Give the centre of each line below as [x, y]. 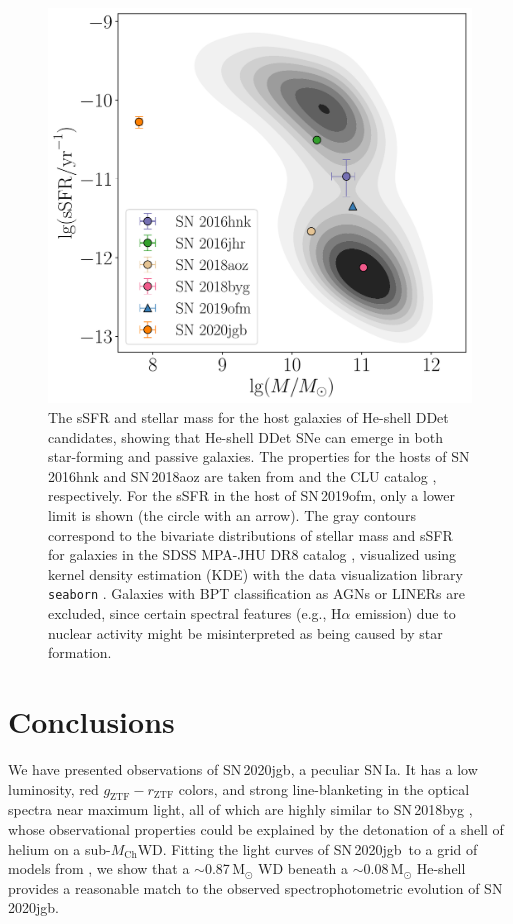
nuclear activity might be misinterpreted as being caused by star [245, 632]
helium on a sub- [59, 848]
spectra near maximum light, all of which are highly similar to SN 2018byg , [240, 809]
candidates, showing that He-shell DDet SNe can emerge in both [245, 436]
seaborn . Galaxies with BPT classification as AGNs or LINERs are [256, 593]
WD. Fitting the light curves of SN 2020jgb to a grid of [307, 848]
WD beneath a [303, 868]
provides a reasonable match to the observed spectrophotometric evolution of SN [255, 887]
